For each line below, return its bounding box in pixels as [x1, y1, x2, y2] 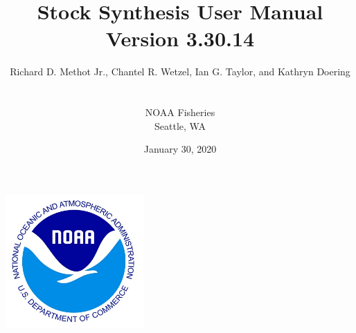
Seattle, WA [154, 118, 206, 133]
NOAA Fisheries [145, 105, 215, 120]
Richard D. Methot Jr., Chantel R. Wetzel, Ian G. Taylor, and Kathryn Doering [10, 64, 350, 79]
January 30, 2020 [143, 142, 217, 156]
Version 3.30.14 [105, 24, 255, 53]
